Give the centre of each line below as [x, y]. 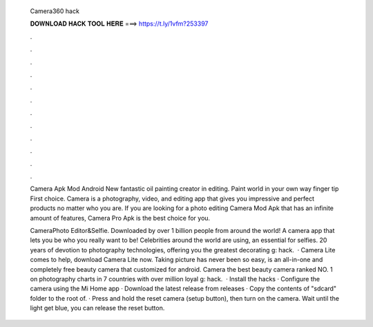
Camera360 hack [55, 11]
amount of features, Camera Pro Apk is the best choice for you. [120, 218]
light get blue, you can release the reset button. [97, 308]
